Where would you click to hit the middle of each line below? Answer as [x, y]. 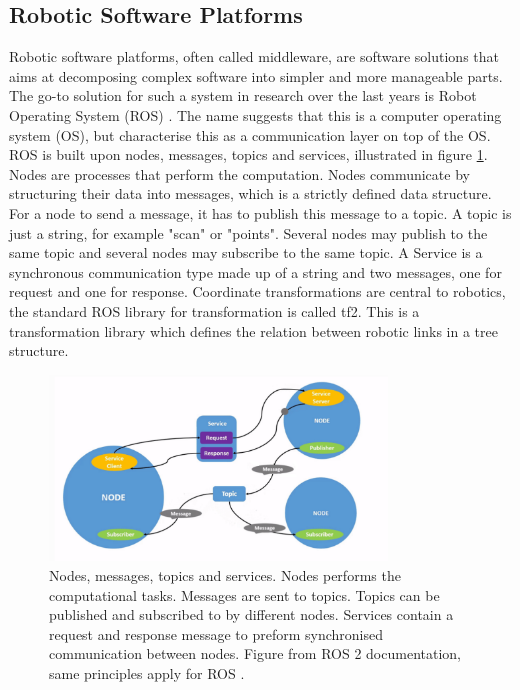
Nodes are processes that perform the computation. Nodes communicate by [239, 173]
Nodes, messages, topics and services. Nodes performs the [225, 574]
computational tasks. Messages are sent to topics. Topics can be [244, 594]
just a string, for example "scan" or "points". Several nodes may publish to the [248, 232]
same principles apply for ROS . [147, 672]
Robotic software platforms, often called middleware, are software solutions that [254, 56]
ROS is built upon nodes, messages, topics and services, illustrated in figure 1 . [248, 154]
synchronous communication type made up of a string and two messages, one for [255, 271]
